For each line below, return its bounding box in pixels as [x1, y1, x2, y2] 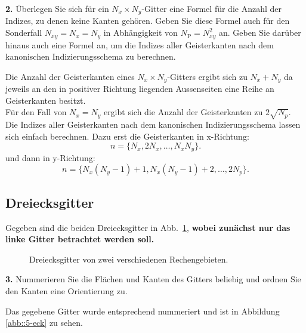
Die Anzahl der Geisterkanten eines [5, 70, 135, 82]
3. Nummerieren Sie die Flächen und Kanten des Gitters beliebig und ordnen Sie [5, 273, 301, 285]
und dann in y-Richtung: [5, 151, 95, 164]
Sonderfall [5, 26, 42, 39]
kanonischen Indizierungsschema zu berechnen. [5, 50, 176, 63]
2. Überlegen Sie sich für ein [5, 2, 109, 14]
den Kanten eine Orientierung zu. [5, 284, 128, 297]
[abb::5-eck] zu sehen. [5, 316, 83, 329]
